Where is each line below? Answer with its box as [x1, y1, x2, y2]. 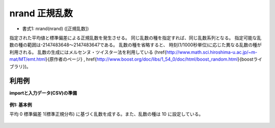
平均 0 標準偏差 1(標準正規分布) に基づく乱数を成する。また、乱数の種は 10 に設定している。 [9, 111, 204, 117]
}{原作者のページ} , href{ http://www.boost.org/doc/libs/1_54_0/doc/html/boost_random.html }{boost [45, 56, 254, 62]
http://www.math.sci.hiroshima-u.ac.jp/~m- [166, 49, 258, 55]
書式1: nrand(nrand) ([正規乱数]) [22, 25, 89, 32]
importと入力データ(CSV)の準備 [9, 90, 77, 96]
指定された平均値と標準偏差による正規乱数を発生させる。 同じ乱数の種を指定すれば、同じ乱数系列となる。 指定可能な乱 [9, 35, 262, 41]
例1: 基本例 [9, 101, 33, 108]
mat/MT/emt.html [9, 56, 46, 62]
